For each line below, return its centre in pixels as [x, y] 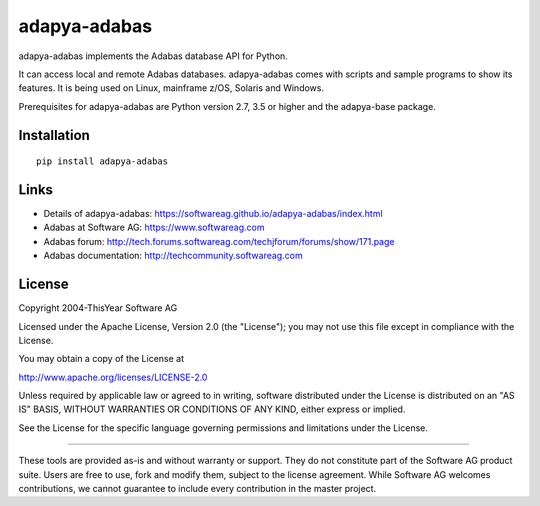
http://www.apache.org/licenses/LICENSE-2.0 [113, 377]
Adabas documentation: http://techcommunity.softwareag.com [173, 256]
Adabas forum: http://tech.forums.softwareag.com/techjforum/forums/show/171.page [219, 241]
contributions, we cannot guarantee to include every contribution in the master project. [197, 489]
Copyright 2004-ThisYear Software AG [98, 308]
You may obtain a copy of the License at [101, 359]
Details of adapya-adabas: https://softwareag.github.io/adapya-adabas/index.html [213, 214]
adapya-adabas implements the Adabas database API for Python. [153, 56]
